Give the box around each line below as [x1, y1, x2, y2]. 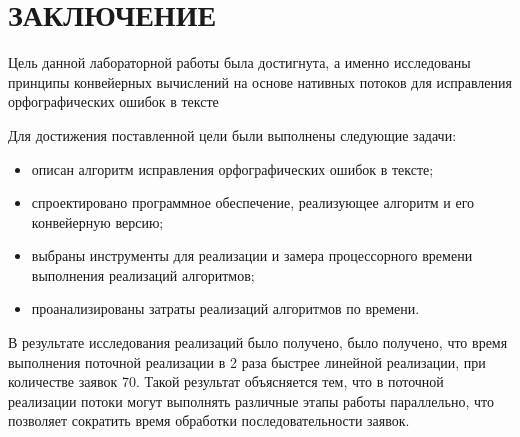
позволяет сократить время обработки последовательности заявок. [8, 410, 410, 431]
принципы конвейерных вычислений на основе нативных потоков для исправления [8, 71, 512, 92]
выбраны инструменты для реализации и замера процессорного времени [31, 245, 473, 266]
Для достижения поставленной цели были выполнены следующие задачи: [8, 124, 457, 145]
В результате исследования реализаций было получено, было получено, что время [8, 332, 508, 353]
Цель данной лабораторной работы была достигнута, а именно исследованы [8, 52, 471, 73]
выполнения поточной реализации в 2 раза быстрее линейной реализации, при [8, 351, 486, 372]
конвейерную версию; [31, 211, 164, 232]
